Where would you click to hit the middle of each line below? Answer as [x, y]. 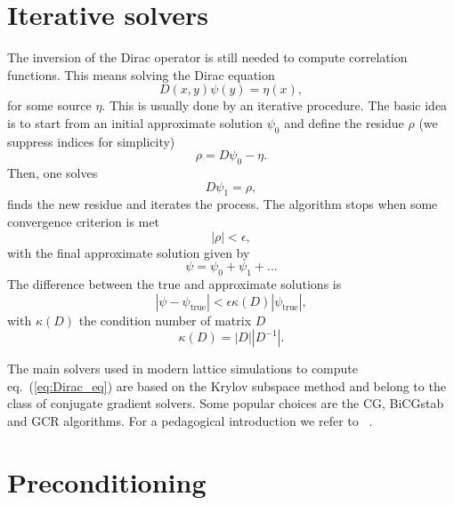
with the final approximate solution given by [129, 252]
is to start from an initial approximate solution [135, 122]
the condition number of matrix [165, 320]
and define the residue [344, 122]
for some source [49, 105]
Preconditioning [107, 481]
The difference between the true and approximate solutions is [174, 284]
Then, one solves [53, 173]
